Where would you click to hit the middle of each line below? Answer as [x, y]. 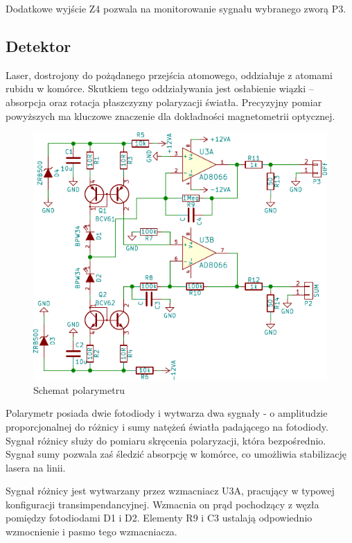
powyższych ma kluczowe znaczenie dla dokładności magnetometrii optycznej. [170, 115]
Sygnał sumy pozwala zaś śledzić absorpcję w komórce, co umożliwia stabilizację [176, 454]
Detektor [38, 45]
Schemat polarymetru [79, 389]
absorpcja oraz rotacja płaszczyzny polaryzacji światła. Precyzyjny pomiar [164, 102]
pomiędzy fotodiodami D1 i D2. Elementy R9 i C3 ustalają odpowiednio [159, 518]
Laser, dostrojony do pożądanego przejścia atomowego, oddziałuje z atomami [169, 75]
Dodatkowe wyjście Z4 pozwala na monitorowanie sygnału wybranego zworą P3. [176, 8]
